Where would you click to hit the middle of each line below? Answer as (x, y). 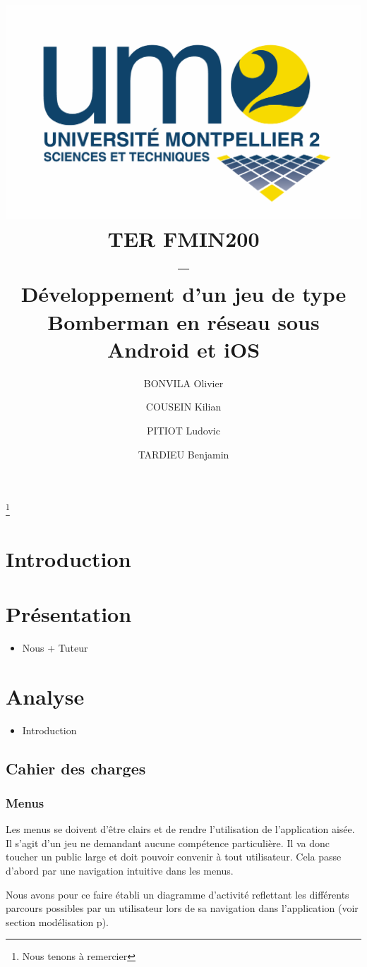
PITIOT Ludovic (183, 430)
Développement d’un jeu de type (183, 294)
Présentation (69, 613)
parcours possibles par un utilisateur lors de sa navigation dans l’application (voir (182, 908)
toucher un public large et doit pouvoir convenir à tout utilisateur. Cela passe (174, 857)
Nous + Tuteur (55, 647)
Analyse (45, 696)
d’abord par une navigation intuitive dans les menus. (120, 870)
